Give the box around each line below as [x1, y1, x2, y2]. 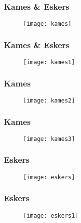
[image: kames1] [23, 59, 75, 66]
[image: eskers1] [23, 212, 79, 219]
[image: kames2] [23, 97, 75, 104]
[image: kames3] [23, 135, 75, 142]
